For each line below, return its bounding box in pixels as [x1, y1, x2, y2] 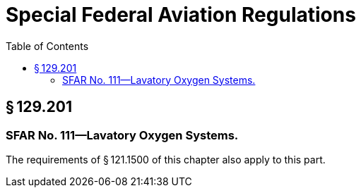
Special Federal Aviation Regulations [6, 3, 356, 27]
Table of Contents [6, 39, 89, 52]
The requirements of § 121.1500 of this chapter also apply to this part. [6, 153, 326, 166]
